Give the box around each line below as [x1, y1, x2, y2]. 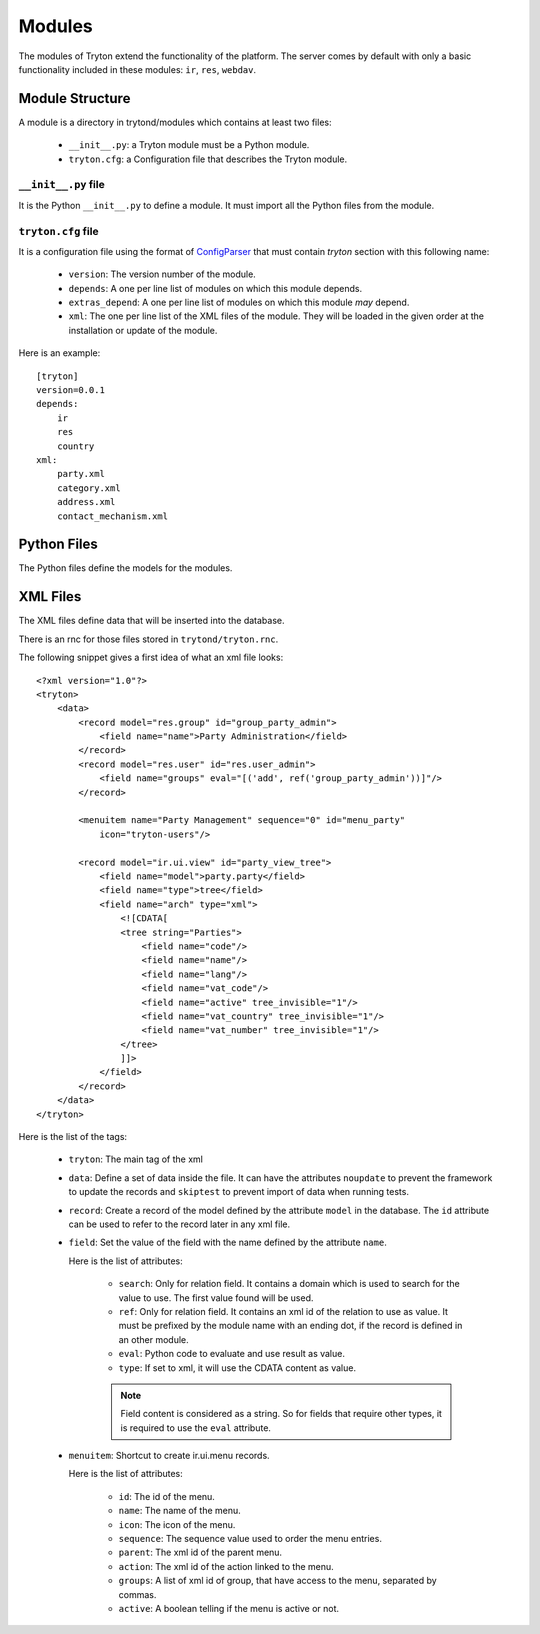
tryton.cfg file [18, 224, 99, 238]
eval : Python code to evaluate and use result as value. [118, 1348, 345, 1360]
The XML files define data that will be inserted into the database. [18, 615, 285, 627]
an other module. [118, 1333, 189, 1345]
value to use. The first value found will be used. [118, 1291, 314, 1304]
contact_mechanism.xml [56, 510, 169, 522]
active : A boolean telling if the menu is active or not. [118, 1602, 340, 1614]
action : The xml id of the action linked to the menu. [118, 1560, 334, 1572]
